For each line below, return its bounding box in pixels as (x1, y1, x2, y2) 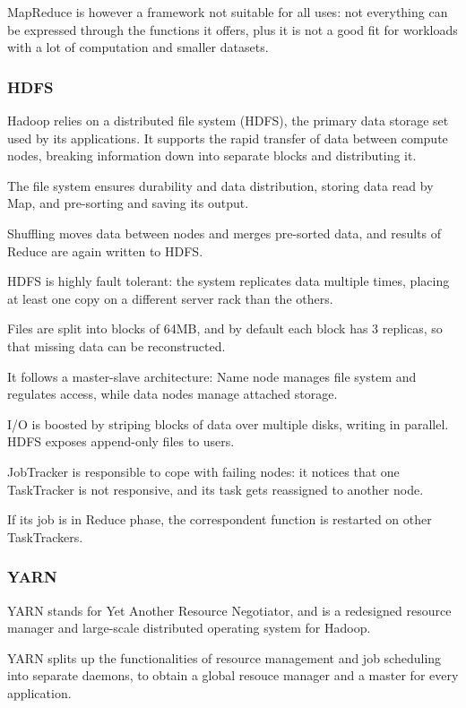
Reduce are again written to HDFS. (7, 241, 203, 260)
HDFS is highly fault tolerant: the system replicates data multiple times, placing (7, 272, 450, 290)
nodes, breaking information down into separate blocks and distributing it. (7, 146, 417, 165)
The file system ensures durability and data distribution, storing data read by (7, 176, 434, 194)
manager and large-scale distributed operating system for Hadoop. (7, 618, 371, 637)
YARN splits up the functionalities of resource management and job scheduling (7, 648, 442, 667)
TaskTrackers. (7, 527, 83, 546)
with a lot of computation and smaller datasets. (7, 38, 269, 56)
